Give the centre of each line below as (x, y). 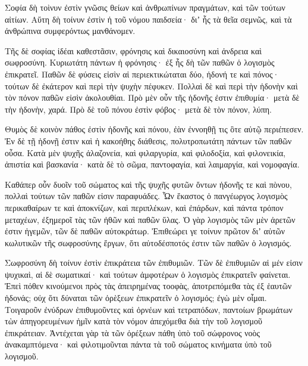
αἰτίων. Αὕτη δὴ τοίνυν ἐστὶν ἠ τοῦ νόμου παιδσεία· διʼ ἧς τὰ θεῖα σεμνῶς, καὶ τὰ (148, 19)
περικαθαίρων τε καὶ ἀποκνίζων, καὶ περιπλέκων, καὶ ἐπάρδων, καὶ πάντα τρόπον (144, 207)
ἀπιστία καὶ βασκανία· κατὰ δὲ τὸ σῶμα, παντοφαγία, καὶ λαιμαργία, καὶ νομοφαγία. (152, 164)
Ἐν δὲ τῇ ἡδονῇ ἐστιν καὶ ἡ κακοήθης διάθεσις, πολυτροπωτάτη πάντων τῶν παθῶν (148, 140)
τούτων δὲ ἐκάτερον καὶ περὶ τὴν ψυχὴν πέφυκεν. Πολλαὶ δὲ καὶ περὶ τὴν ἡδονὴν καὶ (151, 86)
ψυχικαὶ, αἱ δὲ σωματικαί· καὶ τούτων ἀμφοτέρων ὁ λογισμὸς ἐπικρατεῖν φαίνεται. (148, 274)
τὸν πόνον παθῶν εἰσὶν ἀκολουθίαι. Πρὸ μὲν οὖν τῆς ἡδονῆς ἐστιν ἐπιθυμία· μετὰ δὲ (152, 97)
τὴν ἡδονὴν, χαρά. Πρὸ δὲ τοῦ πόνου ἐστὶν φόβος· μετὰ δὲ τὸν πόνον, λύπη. (138, 109)
